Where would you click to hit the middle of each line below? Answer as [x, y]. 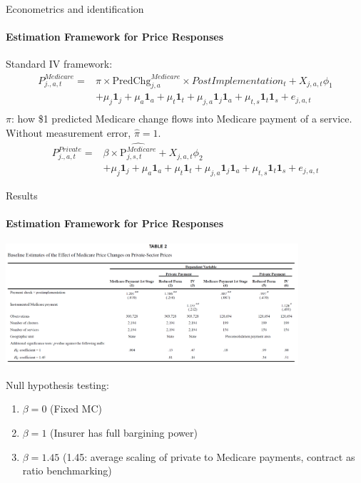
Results [22, 195]
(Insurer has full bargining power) [124, 432]
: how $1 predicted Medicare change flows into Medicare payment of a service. [182, 119]
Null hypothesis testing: [57, 384]
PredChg [132, 81]
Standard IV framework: [59, 64]
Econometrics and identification [75, 9]
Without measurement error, [68, 132]
